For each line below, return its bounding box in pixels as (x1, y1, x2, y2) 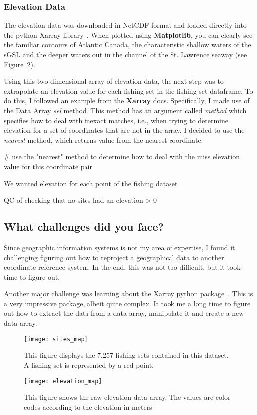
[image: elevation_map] (24, 377, 102, 385)
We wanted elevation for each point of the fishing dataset (4, 178, 178, 188)
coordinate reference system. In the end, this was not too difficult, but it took (4, 262, 241, 272)
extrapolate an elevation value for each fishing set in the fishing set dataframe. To (4, 85, 253, 96)
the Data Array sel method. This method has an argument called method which (4, 105, 247, 115)
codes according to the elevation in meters (24, 401, 152, 412)
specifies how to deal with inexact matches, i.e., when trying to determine (4, 115, 228, 125)
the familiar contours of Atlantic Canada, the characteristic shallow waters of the (4, 39, 251, 50)
